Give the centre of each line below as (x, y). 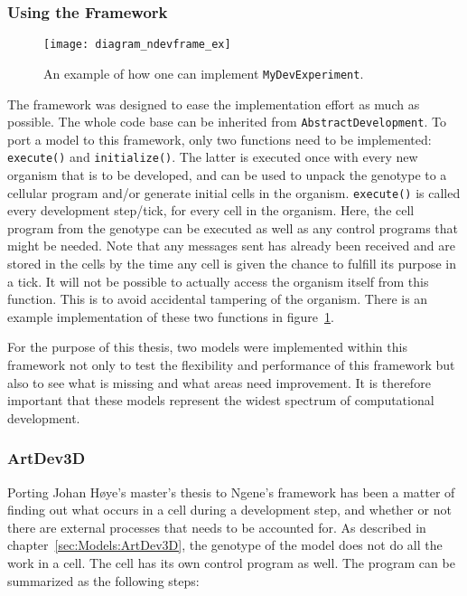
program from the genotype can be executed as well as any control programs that (233, 227)
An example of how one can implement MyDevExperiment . (204, 73)
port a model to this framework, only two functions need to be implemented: (219, 139)
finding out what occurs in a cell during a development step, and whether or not (229, 510)
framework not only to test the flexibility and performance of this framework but (231, 365)
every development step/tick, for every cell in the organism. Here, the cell (211, 210)
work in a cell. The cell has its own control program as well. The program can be (231, 563)
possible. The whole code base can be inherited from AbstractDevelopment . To (227, 122)
